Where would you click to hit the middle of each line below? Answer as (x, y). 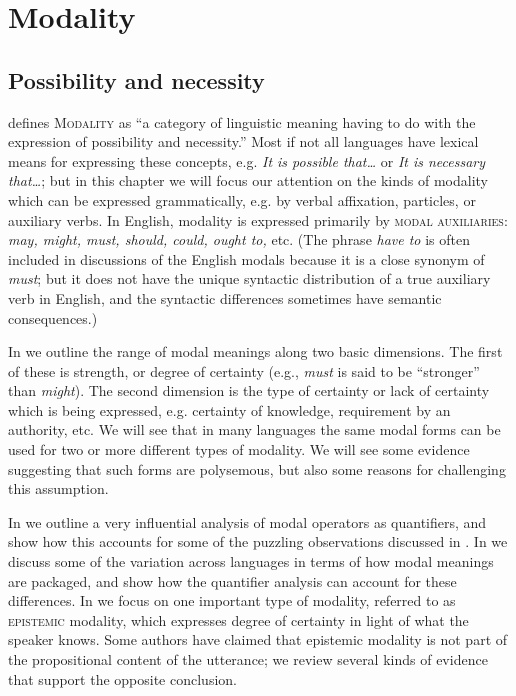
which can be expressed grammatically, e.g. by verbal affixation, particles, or (242, 199)
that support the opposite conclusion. (122, 678)
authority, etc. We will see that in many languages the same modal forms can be (254, 429)
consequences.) (53, 317)
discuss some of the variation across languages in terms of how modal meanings (251, 561)
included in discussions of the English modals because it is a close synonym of (246, 258)
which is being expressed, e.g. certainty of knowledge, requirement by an (229, 409)
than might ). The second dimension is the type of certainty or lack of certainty (249, 390)
